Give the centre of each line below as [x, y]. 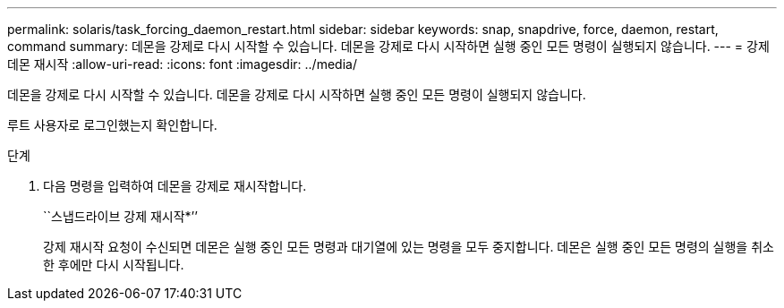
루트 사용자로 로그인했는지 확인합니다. [112, 125]
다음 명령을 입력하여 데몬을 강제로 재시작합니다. [175, 186]
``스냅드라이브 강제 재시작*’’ [120, 216]
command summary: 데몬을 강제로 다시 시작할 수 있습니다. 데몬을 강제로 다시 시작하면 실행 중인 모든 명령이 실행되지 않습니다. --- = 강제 [388, 46]
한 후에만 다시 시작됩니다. [114, 265]
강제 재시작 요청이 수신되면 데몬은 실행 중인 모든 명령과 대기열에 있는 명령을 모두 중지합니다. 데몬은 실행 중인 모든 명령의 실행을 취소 [409, 247]
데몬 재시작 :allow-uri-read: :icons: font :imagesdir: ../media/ [182, 64]
